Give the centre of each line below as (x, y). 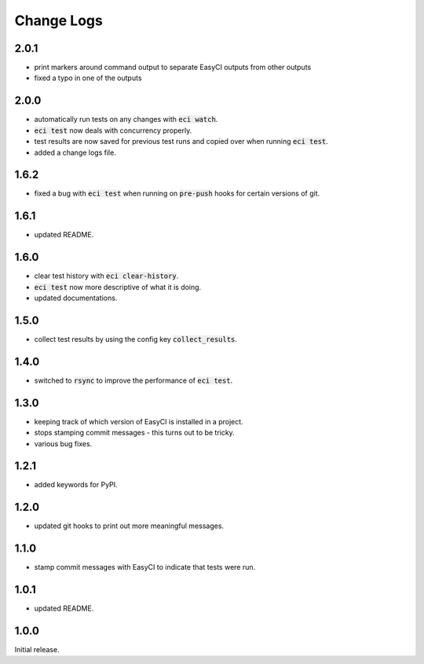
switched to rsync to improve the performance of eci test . (133, 380)
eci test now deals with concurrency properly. (113, 130)
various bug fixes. (63, 443)
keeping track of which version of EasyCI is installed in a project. (139, 421)
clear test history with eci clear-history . (106, 276)
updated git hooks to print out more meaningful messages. (129, 526)
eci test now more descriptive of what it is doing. (118, 287)
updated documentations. (76, 298)
